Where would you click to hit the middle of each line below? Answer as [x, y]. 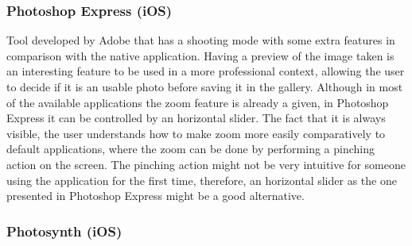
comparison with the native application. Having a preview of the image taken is [200, 55]
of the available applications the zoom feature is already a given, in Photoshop [198, 102]
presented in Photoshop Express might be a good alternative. [155, 196]
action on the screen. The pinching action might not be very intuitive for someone [206, 164]
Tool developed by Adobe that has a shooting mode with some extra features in [201, 40]
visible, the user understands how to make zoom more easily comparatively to [196, 133]
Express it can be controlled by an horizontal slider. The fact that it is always [196, 118]
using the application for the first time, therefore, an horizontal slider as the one [202, 180]
